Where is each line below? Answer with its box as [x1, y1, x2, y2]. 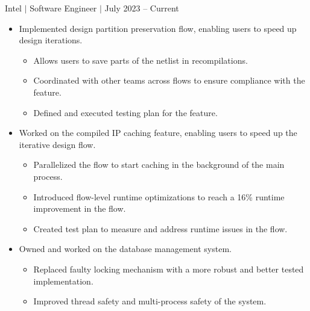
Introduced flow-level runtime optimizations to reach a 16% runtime [33, 190, 285, 203]
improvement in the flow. [33, 202, 126, 215]
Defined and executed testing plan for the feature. [33, 106, 218, 119]
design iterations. [19, 34, 83, 46]
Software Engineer [30, 2, 97, 14]
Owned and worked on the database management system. [19, 242, 232, 255]
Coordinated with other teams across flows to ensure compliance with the [33, 74, 305, 87]
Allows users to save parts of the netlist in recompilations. [33, 54, 248, 66]
